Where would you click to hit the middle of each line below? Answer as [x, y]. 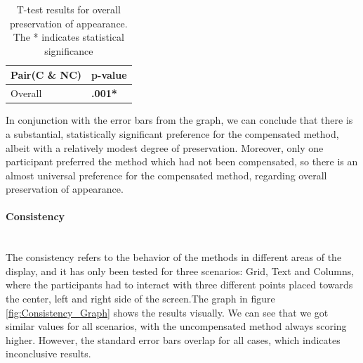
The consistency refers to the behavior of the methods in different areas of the [174, 257]
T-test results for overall [68, 9]
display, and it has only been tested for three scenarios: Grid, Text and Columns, [180, 270]
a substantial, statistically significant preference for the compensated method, [172, 133]
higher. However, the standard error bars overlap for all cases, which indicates [173, 339]
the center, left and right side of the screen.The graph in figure [140, 299]
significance [69, 50]
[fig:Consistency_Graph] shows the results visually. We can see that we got [167, 312]
